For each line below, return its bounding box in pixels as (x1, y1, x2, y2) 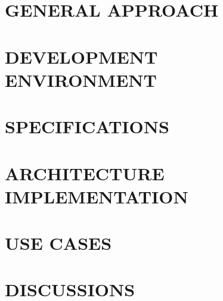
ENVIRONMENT (5, 67, 157, 92)
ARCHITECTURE (5, 161, 165, 185)
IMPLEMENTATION (5, 184, 188, 208)
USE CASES (5, 231, 112, 255)
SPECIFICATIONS (5, 114, 169, 139)
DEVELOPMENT (5, 44, 158, 68)
